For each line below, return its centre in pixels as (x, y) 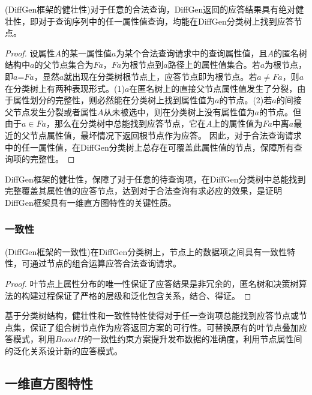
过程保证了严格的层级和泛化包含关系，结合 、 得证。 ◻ (145, 295)
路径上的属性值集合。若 (214, 65)
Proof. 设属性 (30, 53)
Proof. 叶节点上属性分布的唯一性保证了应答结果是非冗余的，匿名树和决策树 (152, 283)
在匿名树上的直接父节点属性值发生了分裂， (213, 88)
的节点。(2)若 (246, 100)
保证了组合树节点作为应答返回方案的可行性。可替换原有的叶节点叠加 (164, 327)
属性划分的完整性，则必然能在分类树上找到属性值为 (114, 100)
